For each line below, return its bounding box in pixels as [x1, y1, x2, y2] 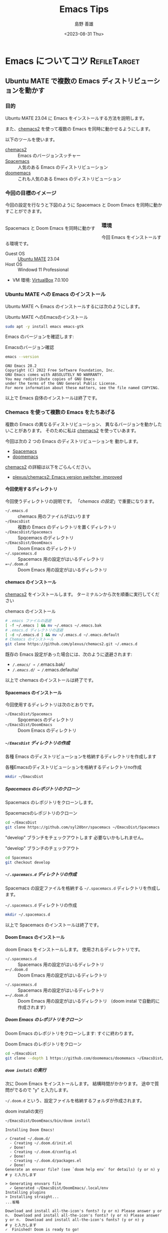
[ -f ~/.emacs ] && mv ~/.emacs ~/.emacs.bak [5, 623, 101, 628]
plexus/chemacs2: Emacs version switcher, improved [12, 474, 122, 480]
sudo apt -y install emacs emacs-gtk [5, 324, 84, 329]
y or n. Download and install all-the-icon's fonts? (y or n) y [5, 1217, 144, 1222]
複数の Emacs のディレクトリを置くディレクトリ [17, 524, 116, 530]
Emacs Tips [59, 4, 109, 15]
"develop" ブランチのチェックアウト [5, 845, 80, 851]
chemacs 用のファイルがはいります [17, 513, 90, 519]
